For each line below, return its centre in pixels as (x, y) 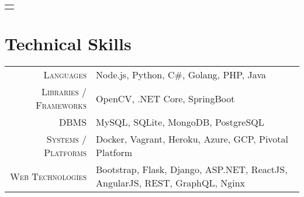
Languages (65, 75)
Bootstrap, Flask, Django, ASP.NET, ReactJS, (192, 170)
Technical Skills (68, 44)
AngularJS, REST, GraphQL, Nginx (170, 183)
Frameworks (61, 105)
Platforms (65, 153)
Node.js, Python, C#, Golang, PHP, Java (181, 75)
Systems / (67, 139)
